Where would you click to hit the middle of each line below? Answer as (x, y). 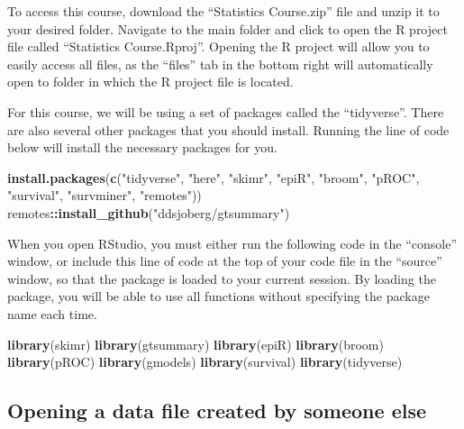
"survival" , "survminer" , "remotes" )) (105, 195)
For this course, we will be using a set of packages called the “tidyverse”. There (226, 111)
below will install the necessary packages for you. (142, 147)
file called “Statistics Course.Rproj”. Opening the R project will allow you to (218, 46)
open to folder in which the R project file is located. (150, 82)
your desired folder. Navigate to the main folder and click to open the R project (227, 28)
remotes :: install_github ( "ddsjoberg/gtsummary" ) (149, 212)
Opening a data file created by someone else (217, 411)
